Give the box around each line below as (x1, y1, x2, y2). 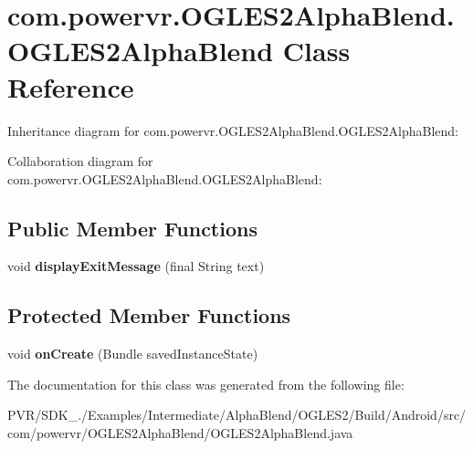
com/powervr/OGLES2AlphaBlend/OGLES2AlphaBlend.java (7, 423, 353, 443)
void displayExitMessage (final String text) (7, 256, 265, 276)
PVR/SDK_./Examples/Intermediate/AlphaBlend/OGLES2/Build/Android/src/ (7, 405, 467, 424)
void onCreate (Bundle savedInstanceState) (7, 344, 258, 363)
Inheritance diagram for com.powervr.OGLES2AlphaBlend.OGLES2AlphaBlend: (7, 120, 458, 140)
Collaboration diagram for (7, 151, 153, 171)
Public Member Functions (7, 214, 258, 242)
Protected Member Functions (7, 301, 291, 329)
